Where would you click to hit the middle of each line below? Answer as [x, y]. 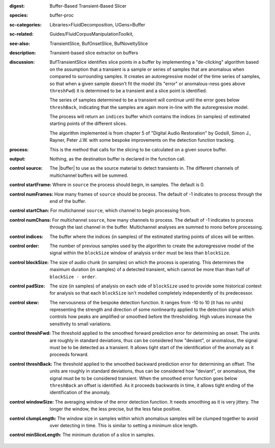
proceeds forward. [69, 355]
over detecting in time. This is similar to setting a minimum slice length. [124, 425]
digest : [17, 6]
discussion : [22, 62]
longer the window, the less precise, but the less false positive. [115, 409]
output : [17, 159]
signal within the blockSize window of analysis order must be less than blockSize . [140, 253]
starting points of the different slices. [88, 124]
